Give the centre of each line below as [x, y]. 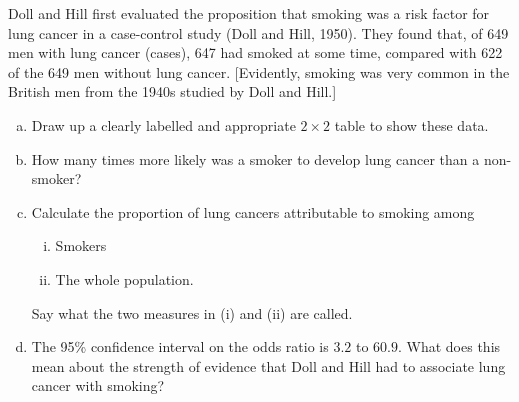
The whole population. [124, 278]
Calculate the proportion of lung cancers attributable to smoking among [253, 211]
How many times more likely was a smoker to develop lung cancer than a [255, 158]
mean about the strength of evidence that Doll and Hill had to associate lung [268, 365]
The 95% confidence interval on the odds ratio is [180, 346]
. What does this [449, 346]
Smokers [81, 245]
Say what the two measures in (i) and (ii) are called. [192, 312]
